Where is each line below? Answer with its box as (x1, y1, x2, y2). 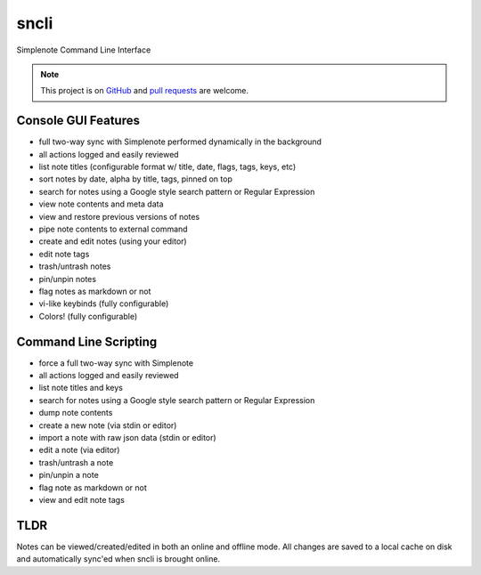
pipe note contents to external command (38, 223, 188, 234)
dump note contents (38, 408, 113, 418)
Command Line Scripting (16, 334, 158, 349)
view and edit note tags (38, 494, 125, 505)
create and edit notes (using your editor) (38, 236, 187, 247)
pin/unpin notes (38, 273, 97, 284)
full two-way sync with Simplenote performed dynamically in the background (38, 136, 322, 147)
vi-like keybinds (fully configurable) (38, 298, 169, 309)
